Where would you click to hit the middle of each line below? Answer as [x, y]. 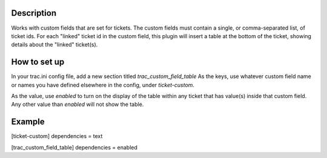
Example [28, 122]
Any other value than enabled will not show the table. [78, 104]
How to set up [38, 62]
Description [34, 13]
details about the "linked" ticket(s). [54, 45]
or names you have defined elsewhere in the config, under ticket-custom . [103, 85]
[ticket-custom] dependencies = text [57, 136]
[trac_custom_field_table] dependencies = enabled [74, 147]
